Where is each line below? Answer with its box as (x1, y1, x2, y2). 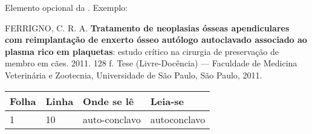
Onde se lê (83, 94, 134, 108)
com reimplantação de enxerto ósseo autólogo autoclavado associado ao (5, 33, 307, 46)
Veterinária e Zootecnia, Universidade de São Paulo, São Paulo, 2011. (5, 68, 262, 81)
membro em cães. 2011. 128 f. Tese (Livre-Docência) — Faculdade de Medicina (5, 57, 297, 69)
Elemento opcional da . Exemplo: (5, 1, 128, 13)
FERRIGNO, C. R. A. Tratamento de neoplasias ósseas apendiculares (5, 21, 290, 34)
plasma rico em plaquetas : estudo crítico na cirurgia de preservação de (5, 45, 279, 57)
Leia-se (150, 94, 184, 108)
